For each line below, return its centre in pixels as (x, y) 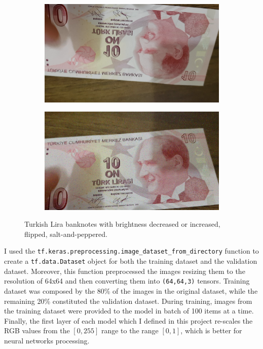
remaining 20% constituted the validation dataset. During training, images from (128, 301)
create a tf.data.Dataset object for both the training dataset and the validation (131, 261)
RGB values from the (37, 330)
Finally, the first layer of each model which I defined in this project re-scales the (128, 320)
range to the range (130, 330)
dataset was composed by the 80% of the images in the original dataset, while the (131, 290)
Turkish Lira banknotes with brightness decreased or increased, (122, 224)
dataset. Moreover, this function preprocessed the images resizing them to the (125, 271)
